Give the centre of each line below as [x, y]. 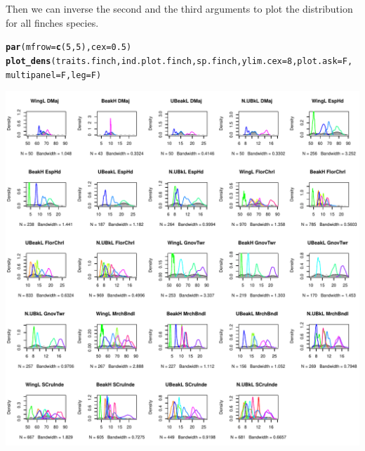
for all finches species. [52, 22]
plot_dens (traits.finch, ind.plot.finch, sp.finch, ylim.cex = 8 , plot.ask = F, [179, 61]
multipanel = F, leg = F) [54, 75]
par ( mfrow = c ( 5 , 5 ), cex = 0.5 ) [69, 47]
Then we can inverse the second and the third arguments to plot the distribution [179, 8]
